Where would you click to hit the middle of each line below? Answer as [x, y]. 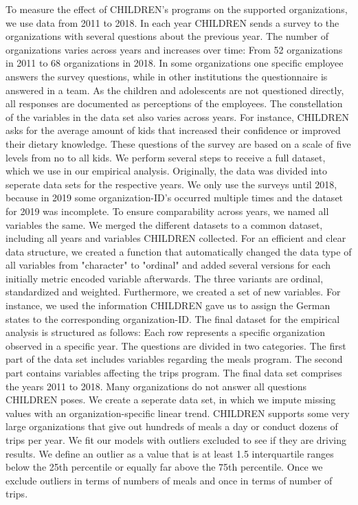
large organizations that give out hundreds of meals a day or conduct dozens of [172, 426]
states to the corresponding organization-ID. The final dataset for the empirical [173, 318]
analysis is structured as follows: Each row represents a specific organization [166, 332]
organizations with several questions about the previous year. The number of [167, 36]
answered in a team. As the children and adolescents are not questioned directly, [175, 90]
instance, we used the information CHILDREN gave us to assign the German [168, 305]
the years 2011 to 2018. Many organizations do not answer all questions [156, 386]
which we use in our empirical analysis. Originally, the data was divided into [166, 171]
